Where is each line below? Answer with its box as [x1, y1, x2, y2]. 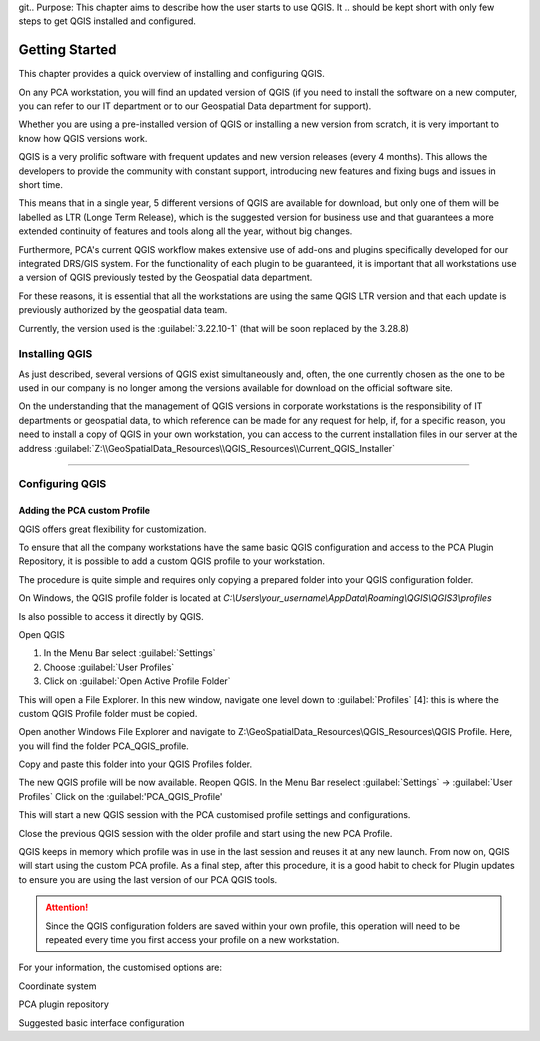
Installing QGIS [18, 347, 93, 361]
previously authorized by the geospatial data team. [18, 304, 228, 316]
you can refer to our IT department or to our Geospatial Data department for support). [18, 100, 372, 112]
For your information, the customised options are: [18, 961, 223, 974]
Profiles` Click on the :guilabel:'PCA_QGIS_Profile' [18, 790, 224, 802]
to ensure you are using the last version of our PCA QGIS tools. [18, 873, 278, 885]
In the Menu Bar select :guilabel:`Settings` [43, 647, 216, 659]
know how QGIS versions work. [18, 132, 148, 144]
